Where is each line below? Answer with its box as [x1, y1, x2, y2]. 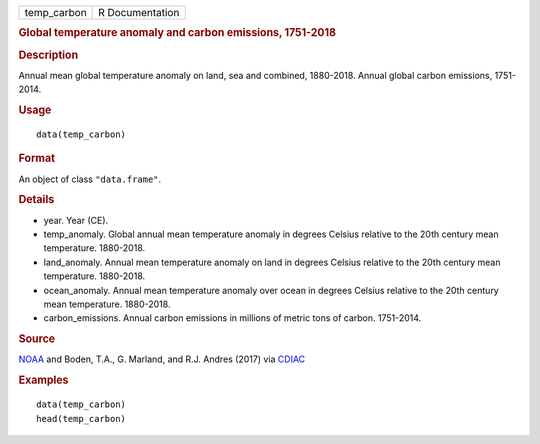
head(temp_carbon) [36, 413, 127, 424]
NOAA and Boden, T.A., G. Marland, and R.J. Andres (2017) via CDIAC [18, 353, 306, 365]
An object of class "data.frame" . [18, 173, 162, 185]
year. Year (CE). [43, 214, 109, 226]
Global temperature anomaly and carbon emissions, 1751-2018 [18, 26, 337, 40]
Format [18, 151, 55, 165]
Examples [18, 373, 69, 387]
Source [18, 332, 56, 346]
